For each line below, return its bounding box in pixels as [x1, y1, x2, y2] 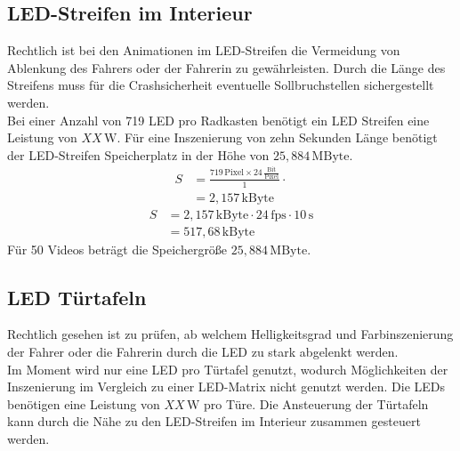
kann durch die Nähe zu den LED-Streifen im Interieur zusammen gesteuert [7, 412, 421, 431]
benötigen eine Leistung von [7, 394, 160, 413]
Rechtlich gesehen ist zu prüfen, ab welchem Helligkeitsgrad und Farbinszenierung [7, 325, 454, 343]
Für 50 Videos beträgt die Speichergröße [7, 239, 228, 258]
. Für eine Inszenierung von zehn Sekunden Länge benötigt [117, 128, 438, 147]
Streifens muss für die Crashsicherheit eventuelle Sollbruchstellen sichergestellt [7, 76, 434, 94]
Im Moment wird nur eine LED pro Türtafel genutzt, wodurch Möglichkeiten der [7, 359, 448, 378]
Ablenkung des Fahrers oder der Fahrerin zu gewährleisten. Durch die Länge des [7, 58, 446, 77]
